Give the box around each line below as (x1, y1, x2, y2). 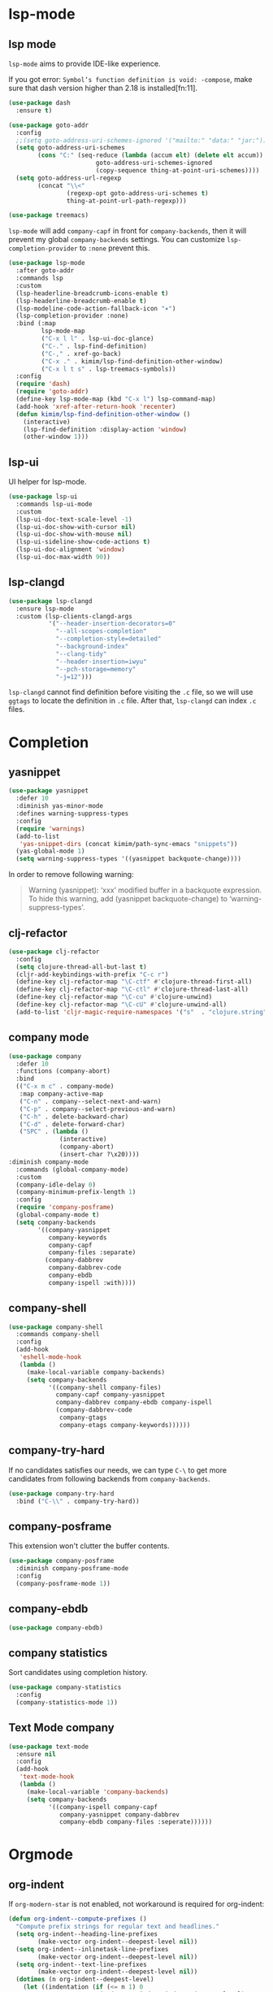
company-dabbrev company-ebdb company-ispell (55, 1399, 213, 1407)
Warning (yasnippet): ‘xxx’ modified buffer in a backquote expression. (28, 885, 262, 895)
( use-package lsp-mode (8, 259, 85, 267)
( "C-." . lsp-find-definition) (41, 342, 148, 350)
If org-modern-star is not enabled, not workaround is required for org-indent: (8, 1899, 265, 1909)
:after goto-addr (15, 267, 75, 275)
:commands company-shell (15, 1330, 100, 1339)
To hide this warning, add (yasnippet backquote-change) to (28, 894, 227, 904)
